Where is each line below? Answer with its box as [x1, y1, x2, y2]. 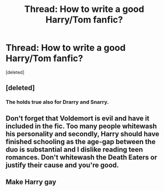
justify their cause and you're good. [5, 161, 119, 169]
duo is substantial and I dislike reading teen [5, 145, 144, 154]
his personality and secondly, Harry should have [5, 130, 160, 138]
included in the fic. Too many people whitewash [5, 122, 157, 130]
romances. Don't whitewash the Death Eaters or [5, 153, 158, 162]
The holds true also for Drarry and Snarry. [5, 99, 109, 106]
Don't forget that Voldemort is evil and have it [5, 114, 150, 123]
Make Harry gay [5, 178, 56, 187]
